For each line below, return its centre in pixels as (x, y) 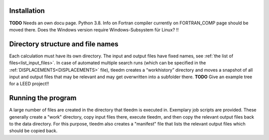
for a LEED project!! (29, 84)
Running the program (43, 98)
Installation (27, 11)
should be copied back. (33, 131)
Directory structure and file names (64, 44)
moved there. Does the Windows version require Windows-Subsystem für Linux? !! (94, 29)
